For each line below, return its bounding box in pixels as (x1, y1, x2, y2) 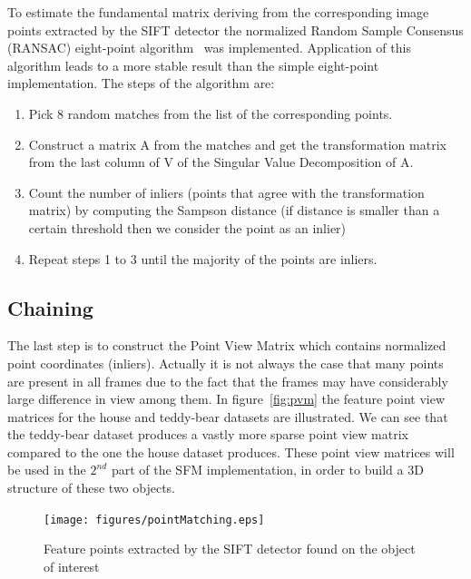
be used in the (7, 460, 86, 479)
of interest (44, 556, 100, 575)
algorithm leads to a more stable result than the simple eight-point (7, 55, 379, 74)
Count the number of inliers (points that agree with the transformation (28, 182, 425, 201)
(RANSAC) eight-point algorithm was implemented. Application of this (7, 38, 411, 57)
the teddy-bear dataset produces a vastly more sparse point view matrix (7, 425, 408, 444)
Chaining (7, 293, 93, 321)
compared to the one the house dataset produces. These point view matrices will (7, 442, 455, 461)
